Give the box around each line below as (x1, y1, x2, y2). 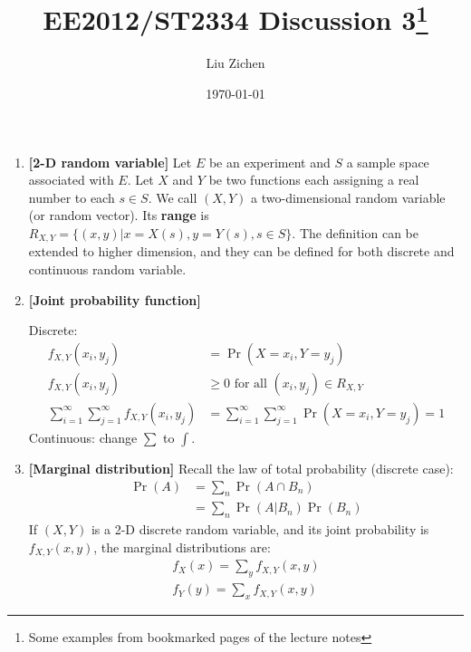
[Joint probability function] (28, 290, 201, 309)
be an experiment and (208, 152, 331, 171)
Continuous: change (28, 427, 138, 446)
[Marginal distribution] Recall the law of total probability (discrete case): (28, 458, 454, 477)
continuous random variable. (28, 260, 187, 279)
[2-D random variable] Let (28, 152, 192, 171)
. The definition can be (292, 224, 418, 243)
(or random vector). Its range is (28, 206, 209, 225)
